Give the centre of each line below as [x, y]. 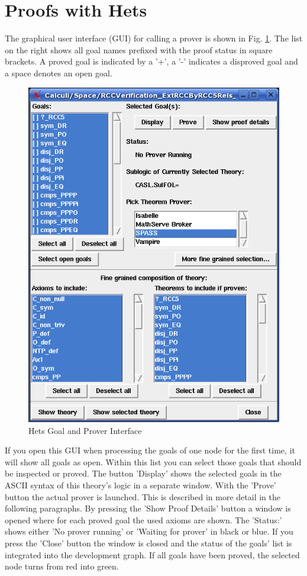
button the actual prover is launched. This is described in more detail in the [143, 496]
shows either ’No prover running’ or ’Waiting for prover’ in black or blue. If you [149, 531]
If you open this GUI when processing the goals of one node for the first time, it [150, 450]
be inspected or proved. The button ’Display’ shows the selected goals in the [143, 473]
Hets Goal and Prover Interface [85, 430]
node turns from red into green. [62, 566]
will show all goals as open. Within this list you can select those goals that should [153, 461]
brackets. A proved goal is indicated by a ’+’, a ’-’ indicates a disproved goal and [151, 61]
